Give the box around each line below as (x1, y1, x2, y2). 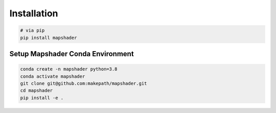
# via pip (20, 28, 45, 33)
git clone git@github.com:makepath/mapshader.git (20, 80, 147, 86)
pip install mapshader (20, 35, 77, 40)
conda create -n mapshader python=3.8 (20, 66, 118, 72)
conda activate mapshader (20, 73, 85, 79)
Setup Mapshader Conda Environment (9, 49, 134, 58)
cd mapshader (20, 87, 53, 94)
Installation (9, 8, 58, 19)
